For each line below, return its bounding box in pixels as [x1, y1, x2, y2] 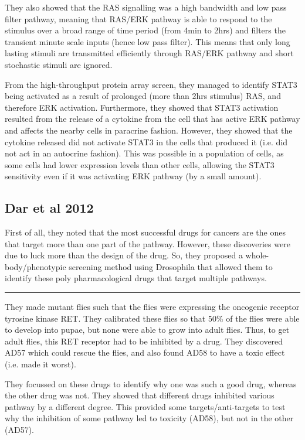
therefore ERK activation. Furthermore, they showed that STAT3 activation [5, 101, 279, 113]
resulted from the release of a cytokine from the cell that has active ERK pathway [5, 112, 300, 125]
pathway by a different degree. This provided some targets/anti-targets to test [5, 400, 286, 412]
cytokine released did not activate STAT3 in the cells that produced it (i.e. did [5, 135, 288, 148]
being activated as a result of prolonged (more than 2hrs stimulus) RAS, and [5, 90, 281, 102]
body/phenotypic [5, 260, 66, 272]
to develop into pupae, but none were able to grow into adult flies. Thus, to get [5, 323, 290, 336]
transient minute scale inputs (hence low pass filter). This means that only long [5, 35, 290, 47]
